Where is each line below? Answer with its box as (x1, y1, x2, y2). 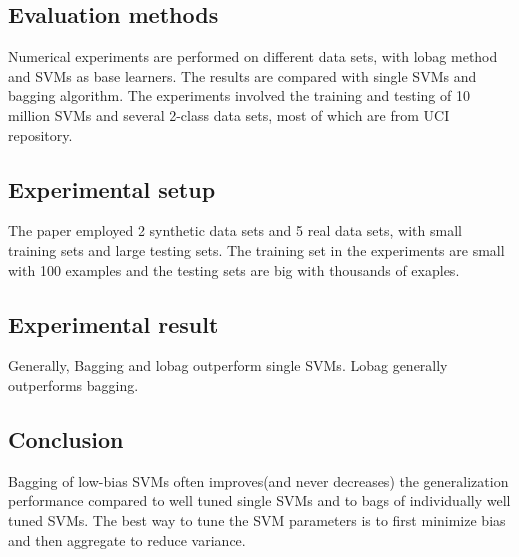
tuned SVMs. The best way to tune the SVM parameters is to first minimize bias (8, 509, 506, 530)
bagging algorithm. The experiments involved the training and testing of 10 (8, 85, 470, 106)
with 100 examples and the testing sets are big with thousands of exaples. (8, 259, 460, 280)
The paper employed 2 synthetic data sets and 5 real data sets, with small (8, 220, 462, 241)
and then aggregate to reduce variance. (8, 529, 246, 550)
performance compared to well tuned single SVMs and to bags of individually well (8, 490, 511, 511)
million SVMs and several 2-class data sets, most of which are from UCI (8, 104, 450, 125)
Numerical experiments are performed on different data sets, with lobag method (8, 46, 498, 67)
